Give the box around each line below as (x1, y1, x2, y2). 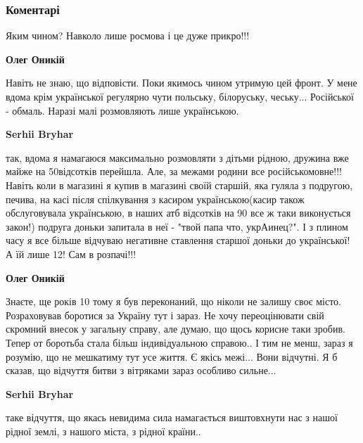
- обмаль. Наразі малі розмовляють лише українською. (6, 103, 239, 117)
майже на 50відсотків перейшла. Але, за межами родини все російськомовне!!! (6, 164, 342, 179)
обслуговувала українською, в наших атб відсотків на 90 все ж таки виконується (6, 205, 351, 220)
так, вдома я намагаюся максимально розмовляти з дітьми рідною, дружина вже (6, 150, 349, 165)
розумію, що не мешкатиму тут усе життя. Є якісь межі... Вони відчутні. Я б (6, 349, 338, 364)
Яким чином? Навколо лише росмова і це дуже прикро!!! (6, 28, 250, 43)
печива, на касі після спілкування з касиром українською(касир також (6, 191, 305, 206)
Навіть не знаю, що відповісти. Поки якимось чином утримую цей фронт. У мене (6, 75, 357, 90)
